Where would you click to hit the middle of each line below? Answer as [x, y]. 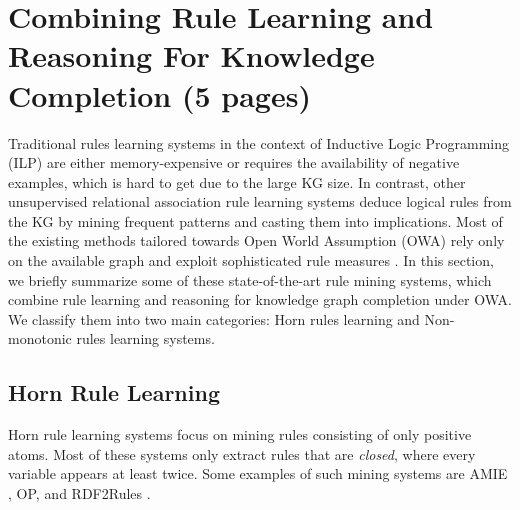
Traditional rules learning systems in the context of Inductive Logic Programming [259, 142]
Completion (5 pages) [159, 94]
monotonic [40, 338]
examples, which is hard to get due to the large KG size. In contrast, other [237, 181]
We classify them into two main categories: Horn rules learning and [214, 318]
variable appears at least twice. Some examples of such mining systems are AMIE [258, 473]
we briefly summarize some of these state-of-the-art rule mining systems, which [250, 279]
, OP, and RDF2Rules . [79, 493]
